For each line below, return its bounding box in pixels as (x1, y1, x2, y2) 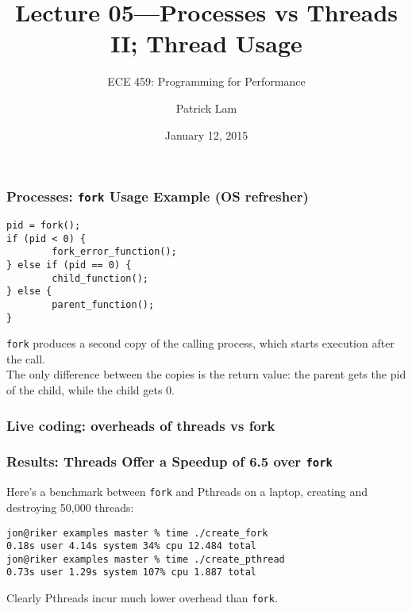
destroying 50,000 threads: (6, 498, 134, 515)
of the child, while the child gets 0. (6, 382, 175, 398)
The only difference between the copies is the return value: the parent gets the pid (6, 366, 406, 382)
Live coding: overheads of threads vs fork (6, 415, 275, 435)
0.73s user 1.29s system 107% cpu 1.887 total (6, 567, 256, 578)
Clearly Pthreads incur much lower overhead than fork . (6, 590, 278, 606)
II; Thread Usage (110, 27, 302, 60)
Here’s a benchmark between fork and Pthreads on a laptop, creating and (6, 483, 368, 500)
